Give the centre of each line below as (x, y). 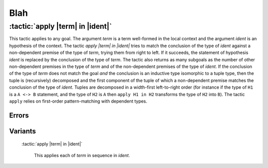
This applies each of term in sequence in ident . (82, 155)
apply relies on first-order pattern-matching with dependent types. (78, 101)
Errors (19, 115)
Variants (23, 131)
